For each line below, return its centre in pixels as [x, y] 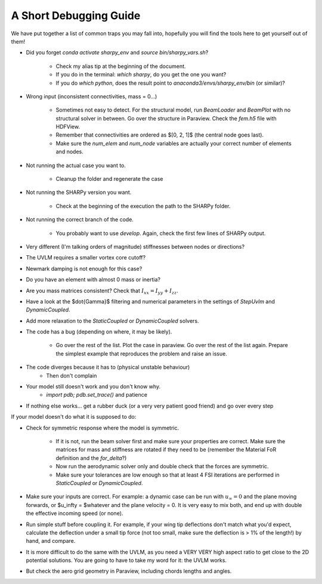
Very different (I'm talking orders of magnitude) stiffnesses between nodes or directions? [135, 246]
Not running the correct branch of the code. [80, 220]
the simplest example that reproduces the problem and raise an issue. [142, 353]
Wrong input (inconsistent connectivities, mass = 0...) [92, 96]
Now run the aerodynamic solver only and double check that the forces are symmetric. [162, 466]
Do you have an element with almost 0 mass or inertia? [93, 280]
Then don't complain [72, 375]
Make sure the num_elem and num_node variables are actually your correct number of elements [174, 143]
